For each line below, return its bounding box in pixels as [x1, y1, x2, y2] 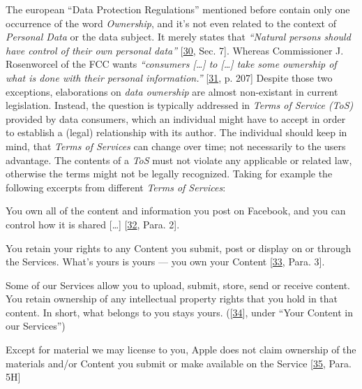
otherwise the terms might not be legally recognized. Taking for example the [6, 166, 333, 181]
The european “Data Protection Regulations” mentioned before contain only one [6, 2, 350, 16]
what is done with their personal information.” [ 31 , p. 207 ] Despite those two [6, 70, 333, 85]
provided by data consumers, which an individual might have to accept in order [6, 111, 346, 126]
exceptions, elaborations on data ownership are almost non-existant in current [6, 84, 338, 98]
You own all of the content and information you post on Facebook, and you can [6, 203, 346, 218]
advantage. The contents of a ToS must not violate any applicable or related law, [6, 152, 352, 167]
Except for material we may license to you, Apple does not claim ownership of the [6, 342, 356, 357]
